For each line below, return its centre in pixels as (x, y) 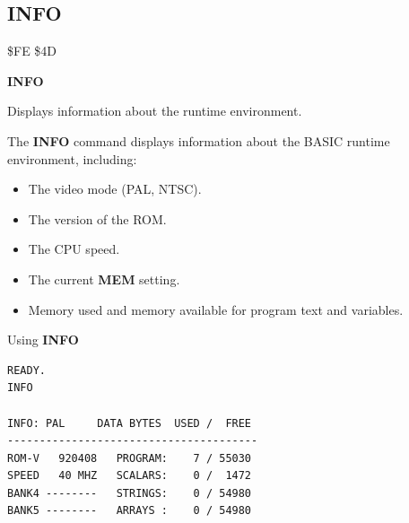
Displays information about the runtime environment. (155, 111)
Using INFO (43, 340)
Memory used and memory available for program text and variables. (216, 309)
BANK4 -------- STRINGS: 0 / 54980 (130, 493)
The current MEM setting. (104, 279)
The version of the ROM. (97, 218)
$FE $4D (32, 51)
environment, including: (72, 158)
